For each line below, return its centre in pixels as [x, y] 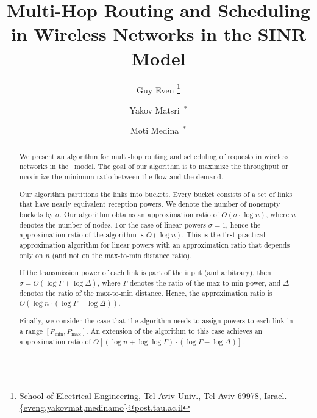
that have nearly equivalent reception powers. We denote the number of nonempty [150, 204]
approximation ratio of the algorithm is [81, 235]
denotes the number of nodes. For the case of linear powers [112, 224]
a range [31, 331]
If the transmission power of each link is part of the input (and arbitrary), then [145, 272]
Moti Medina [155, 130]
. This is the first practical [223, 235]
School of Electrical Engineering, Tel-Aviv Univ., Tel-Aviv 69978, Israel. [153, 395]
